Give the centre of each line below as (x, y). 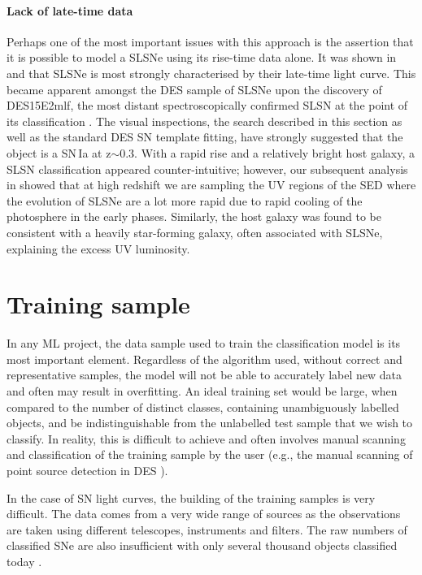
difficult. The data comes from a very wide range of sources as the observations (204, 514)
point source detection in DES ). (87, 470)
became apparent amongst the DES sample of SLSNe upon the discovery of (194, 89)
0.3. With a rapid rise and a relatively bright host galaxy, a (268, 152)
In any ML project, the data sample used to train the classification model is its (204, 343)
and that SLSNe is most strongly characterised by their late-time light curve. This (211, 73)
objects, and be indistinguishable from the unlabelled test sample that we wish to (210, 423)
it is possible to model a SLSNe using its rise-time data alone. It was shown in (202, 57)
